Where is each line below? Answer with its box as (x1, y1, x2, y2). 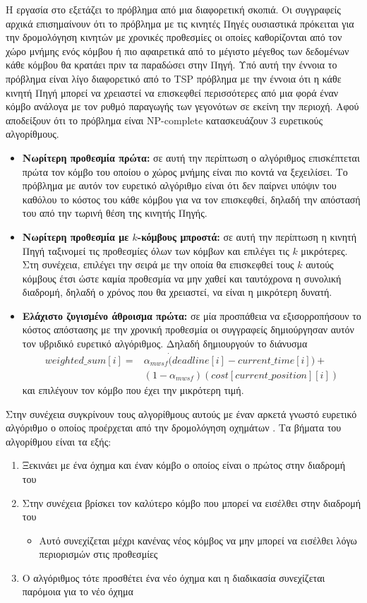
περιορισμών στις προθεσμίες (39, 547, 158, 561)
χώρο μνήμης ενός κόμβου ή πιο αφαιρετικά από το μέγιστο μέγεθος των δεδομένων (6, 43, 349, 58)
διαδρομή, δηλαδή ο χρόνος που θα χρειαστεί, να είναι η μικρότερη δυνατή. (22, 285, 332, 299)
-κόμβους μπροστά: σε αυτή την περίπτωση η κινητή (137, 229, 356, 244)
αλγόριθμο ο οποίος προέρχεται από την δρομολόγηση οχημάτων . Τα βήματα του (6, 420, 342, 435)
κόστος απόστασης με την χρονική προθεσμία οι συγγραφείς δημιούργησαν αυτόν (22, 322, 354, 337)
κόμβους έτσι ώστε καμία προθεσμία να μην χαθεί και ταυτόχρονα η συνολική (22, 270, 342, 285)
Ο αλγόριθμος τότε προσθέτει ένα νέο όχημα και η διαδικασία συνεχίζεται (22, 570, 325, 585)
